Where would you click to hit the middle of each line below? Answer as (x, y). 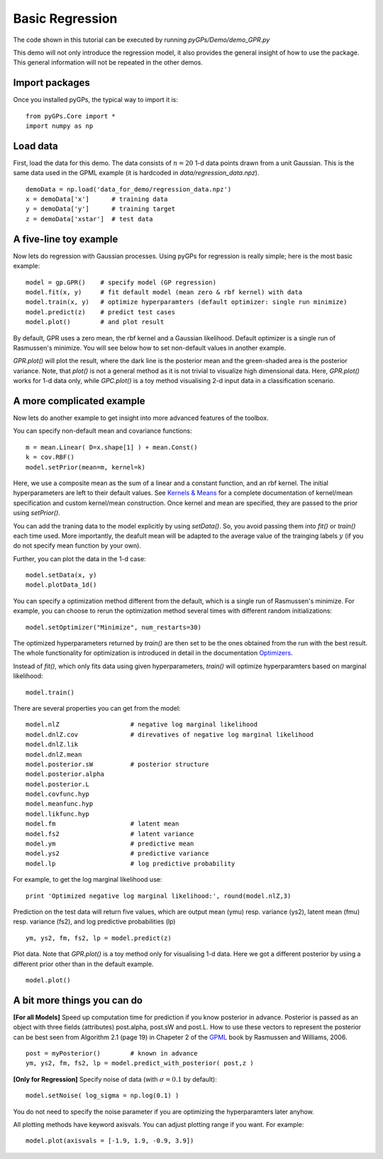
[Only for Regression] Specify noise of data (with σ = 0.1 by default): (115, 1079)
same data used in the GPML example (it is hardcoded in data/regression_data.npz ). (136, 173)
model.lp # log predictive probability (131, 863)
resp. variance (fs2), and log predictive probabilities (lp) (94, 921)
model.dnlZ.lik (52, 744)
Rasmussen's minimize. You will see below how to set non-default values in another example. (150, 348)
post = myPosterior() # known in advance (112, 1054)
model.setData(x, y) (61, 575)
